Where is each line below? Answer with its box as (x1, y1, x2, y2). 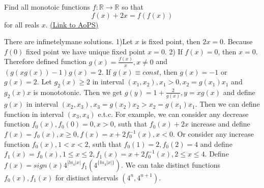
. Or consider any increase (172, 129, 254, 139)
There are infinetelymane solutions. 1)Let (4, 36, 133, 47)
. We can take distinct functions (121, 159, 220, 170)
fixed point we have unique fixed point (26, 46, 145, 56)
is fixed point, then (141, 36, 200, 47)
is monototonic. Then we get (33, 86, 123, 97)
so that (122, 2, 144, 12)
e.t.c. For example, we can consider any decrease (98, 108, 249, 119)
